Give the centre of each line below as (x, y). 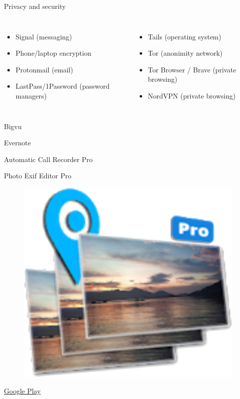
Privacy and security (35, 6)
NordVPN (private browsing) (192, 95)
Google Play (22, 390)
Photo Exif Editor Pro (38, 176)
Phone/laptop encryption (53, 53)
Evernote (17, 143)
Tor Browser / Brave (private (192, 69)
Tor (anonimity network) (185, 53)
